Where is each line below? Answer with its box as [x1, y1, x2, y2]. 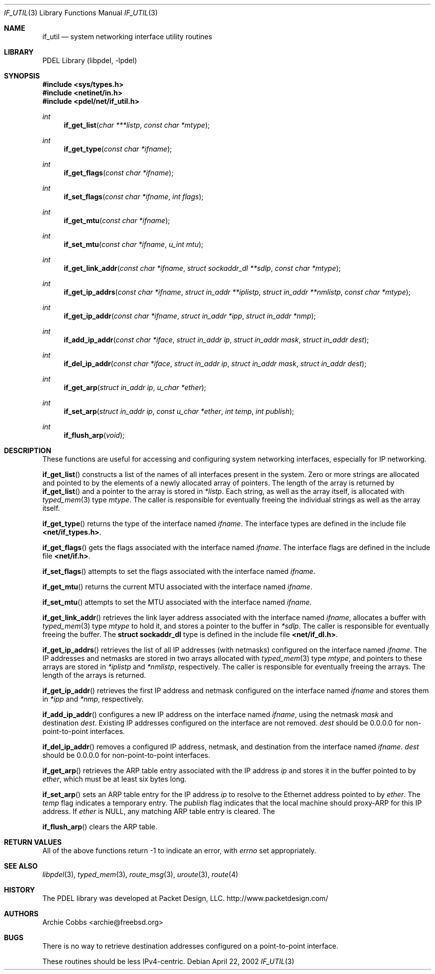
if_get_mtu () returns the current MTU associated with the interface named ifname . [42, 582, 312, 591]
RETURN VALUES [4, 838, 62, 846]
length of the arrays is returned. [42, 671, 146, 679]
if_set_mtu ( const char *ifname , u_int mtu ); [64, 240, 204, 248]
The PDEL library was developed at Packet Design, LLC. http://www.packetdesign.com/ [42, 894, 328, 902]
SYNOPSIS [4, 72, 40, 80]
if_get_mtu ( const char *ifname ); [64, 216, 170, 225]
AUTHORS [4, 909, 39, 918]
